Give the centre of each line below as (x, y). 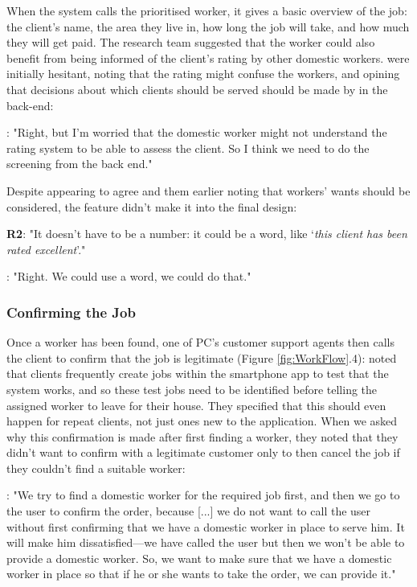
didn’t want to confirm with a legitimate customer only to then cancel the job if (203, 452)
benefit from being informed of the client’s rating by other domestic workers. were (208, 57)
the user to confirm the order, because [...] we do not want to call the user (189, 511)
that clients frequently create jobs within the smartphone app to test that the (198, 374)
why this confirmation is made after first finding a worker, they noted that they (202, 436)
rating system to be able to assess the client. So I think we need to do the (188, 148)
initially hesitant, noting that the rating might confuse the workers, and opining (203, 74)
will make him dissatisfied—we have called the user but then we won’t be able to (206, 542)
